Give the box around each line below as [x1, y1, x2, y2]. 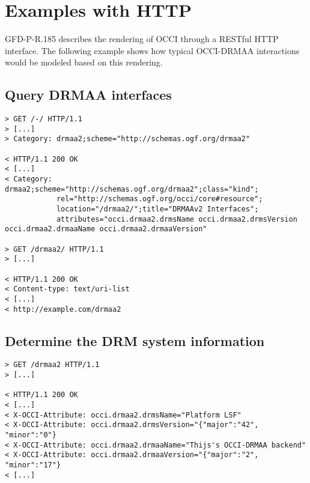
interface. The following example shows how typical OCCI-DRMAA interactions [5, 44, 300, 56]
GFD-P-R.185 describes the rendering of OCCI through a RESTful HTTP [5, 32, 279, 45]
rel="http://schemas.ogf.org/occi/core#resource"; [56, 195, 263, 204]
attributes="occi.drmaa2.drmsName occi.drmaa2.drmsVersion [56, 214, 297, 223]
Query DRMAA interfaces [5, 85, 172, 104]
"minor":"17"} [5, 461, 61, 469]
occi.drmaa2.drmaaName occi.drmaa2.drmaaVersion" [5, 225, 207, 234]
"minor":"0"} [5, 431, 56, 440]
